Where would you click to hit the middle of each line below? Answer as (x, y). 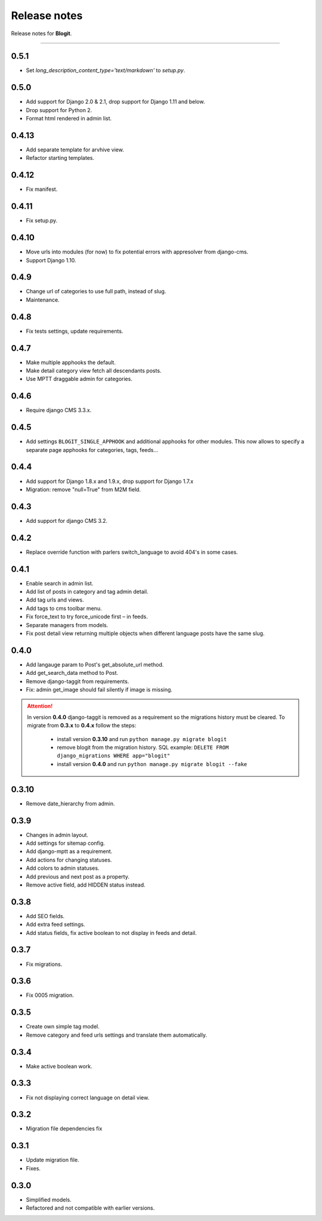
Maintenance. (43, 300)
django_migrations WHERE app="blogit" (114, 756)
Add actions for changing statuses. (69, 860)
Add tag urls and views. (55, 600)
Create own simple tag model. (63, 1027)
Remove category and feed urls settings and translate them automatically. (117, 1035)
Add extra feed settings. (56, 925)
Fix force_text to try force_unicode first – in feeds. (87, 616)
